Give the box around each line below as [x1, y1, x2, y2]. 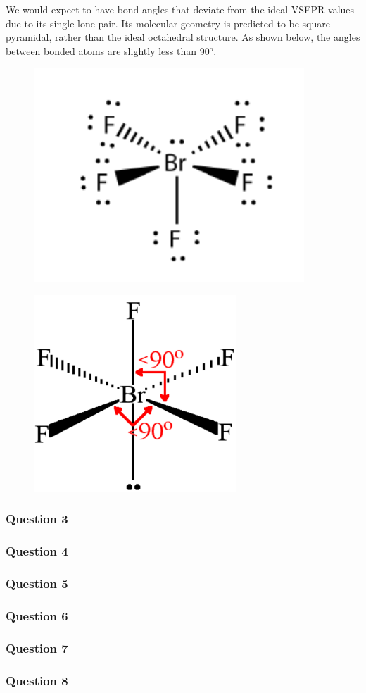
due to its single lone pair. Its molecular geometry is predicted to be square [6, 15, 330, 30]
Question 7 [6, 639, 68, 656]
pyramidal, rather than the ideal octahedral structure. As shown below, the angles [6, 30, 360, 44]
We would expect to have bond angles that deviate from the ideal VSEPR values [6, 2, 355, 16]
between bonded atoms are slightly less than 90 [6, 43, 210, 58]
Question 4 [6, 542, 68, 560]
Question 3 [6, 510, 68, 527]
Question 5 [6, 575, 68, 592]
